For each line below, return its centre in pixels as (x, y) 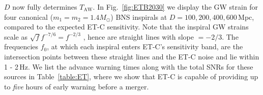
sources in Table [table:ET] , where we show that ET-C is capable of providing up (131, 76)
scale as (16, 36)
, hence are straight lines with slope (138, 36)
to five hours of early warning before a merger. (77, 86)
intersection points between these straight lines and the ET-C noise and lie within (132, 56)
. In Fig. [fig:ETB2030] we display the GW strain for (176, 7)
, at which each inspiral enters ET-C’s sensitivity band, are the (145, 46)
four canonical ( (29, 17)
